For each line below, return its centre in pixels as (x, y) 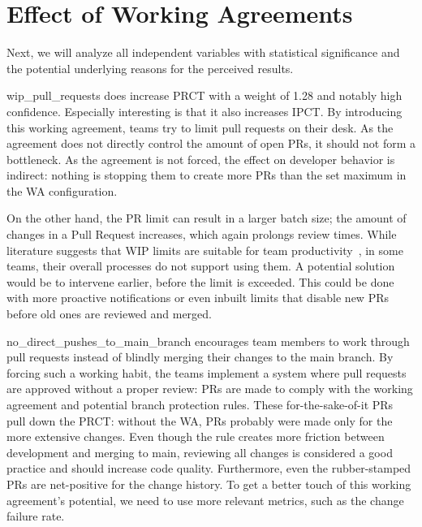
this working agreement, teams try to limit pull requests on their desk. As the (200, 127)
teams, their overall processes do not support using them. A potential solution (201, 266)
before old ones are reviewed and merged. (109, 314)
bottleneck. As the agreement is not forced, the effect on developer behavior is (201, 159)
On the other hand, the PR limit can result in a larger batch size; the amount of (207, 218)
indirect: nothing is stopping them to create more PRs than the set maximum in (207, 175)
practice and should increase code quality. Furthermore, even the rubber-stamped (209, 468)
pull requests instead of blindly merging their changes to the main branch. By (200, 357)
